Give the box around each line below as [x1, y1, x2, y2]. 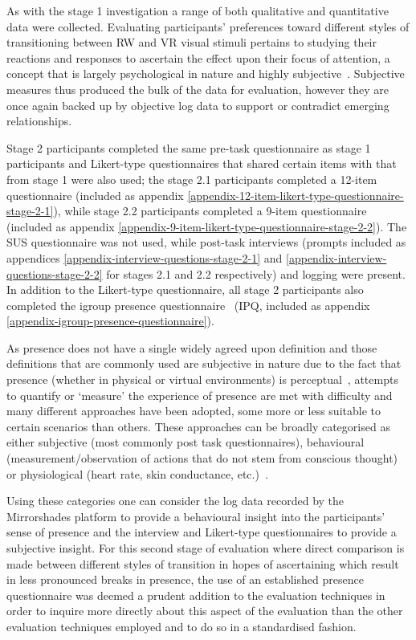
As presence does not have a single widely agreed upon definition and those [6, 339, 377, 356]
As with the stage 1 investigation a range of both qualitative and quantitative [6, 2, 389, 18]
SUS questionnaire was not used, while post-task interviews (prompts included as [6, 234, 406, 251]
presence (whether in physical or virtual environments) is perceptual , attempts [6, 371, 398, 388]
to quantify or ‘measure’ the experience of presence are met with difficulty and [6, 386, 393, 403]
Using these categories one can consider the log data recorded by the [6, 492, 345, 509]
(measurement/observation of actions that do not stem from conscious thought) [6, 450, 398, 467]
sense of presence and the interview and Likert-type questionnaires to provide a [6, 524, 397, 540]
